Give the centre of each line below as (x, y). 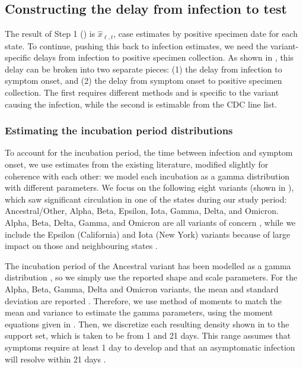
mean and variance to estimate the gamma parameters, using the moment (139, 312)
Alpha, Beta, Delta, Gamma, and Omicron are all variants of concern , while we (150, 222)
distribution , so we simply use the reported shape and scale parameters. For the (151, 277)
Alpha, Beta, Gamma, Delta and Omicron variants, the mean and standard (142, 288)
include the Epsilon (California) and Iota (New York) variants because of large (148, 234)
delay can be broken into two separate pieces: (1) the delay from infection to (143, 69)
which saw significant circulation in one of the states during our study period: (146, 199)
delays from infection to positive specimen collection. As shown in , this (164, 57)
